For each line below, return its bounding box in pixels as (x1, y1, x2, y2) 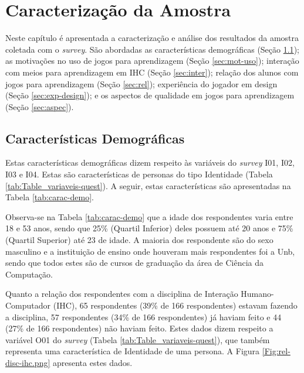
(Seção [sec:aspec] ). (5, 100, 74, 112)
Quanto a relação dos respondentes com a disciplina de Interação (5, 288, 238, 300)
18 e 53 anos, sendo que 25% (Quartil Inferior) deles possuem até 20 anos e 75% (5, 222, 293, 234)
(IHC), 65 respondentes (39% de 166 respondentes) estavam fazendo (53, 299, 298, 312)
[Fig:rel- (262, 345, 291, 357)
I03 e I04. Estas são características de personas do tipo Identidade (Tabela (5, 168, 273, 180)
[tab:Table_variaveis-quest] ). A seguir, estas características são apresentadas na (5, 179, 291, 191)
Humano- (241, 288, 274, 300)
